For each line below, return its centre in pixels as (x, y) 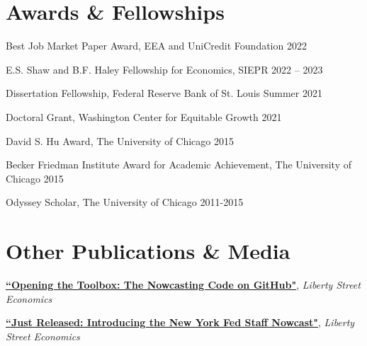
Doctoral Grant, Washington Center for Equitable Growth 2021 (144, 116)
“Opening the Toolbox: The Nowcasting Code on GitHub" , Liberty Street (183, 284)
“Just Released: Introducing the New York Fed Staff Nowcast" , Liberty (180, 322)
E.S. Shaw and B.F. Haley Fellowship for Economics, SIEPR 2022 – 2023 (164, 69)
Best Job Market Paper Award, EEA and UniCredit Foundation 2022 (156, 46)
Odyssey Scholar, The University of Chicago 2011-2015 (125, 202)
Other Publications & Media (148, 251)
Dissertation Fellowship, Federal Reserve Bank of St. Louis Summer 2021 (164, 93)
